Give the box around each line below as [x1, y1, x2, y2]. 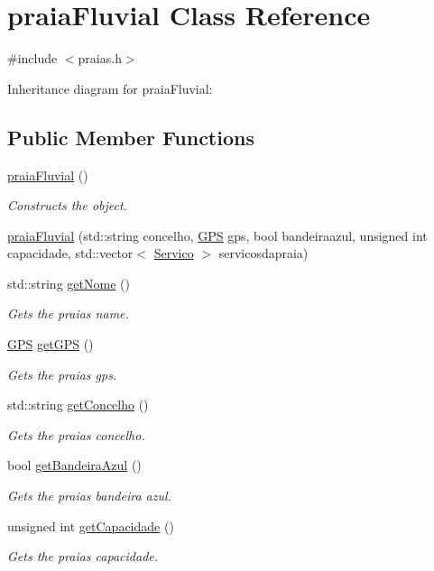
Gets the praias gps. [7, 364, 117, 383]
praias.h [78, 49, 122, 68]
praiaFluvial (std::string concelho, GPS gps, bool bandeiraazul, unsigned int [7, 226, 428, 244]
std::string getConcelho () [7, 395, 149, 414]
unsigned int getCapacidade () [7, 516, 174, 535]
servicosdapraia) [218, 244, 309, 262]
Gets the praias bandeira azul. [7, 486, 171, 505]
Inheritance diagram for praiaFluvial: [7, 78, 213, 97]
